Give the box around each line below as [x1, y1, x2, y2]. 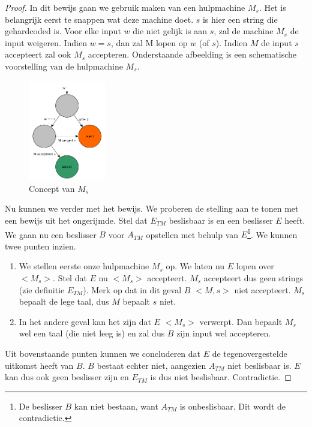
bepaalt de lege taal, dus [19, 295, 109, 308]
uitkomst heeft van [5, 359, 74, 371]
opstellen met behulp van [146, 228, 239, 240]
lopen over [236, 260, 274, 272]
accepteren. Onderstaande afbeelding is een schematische [88, 48, 297, 61]
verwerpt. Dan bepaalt [199, 315, 283, 327]
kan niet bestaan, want [74, 399, 158, 412]
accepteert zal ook [5, 48, 71, 61]
